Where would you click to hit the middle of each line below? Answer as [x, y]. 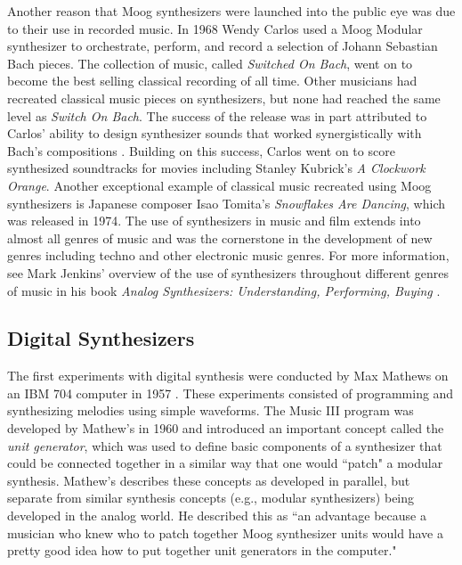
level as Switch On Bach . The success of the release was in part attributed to [217, 115]
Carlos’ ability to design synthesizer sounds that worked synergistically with [215, 133]
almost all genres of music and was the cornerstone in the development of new [220, 237]
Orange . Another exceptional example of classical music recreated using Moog [219, 185]
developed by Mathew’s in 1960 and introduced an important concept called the [226, 428]
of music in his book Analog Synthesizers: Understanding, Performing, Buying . [224, 290]
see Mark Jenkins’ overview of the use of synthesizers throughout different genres [228, 272]
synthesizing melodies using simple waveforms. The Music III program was [211, 410]
